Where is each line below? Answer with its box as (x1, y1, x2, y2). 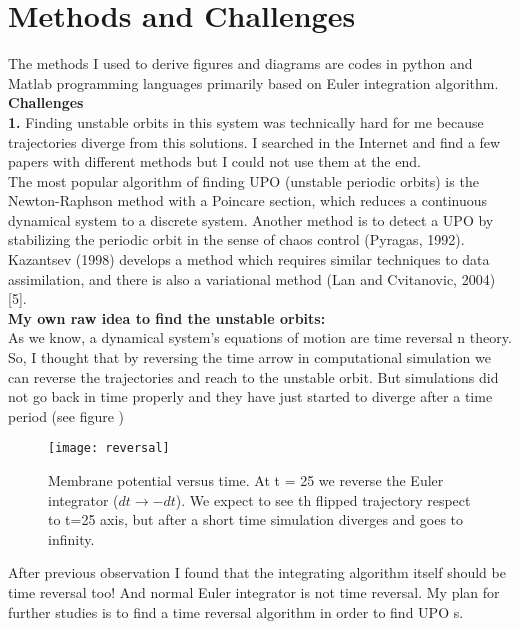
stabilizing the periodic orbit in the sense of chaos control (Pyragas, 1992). (8, 229, 465, 250)
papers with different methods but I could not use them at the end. (8, 151, 421, 172)
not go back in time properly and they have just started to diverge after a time (8, 386, 493, 407)
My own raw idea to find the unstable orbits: (8, 307, 326, 328)
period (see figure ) (8, 405, 125, 426)
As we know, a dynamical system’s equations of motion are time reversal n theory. (8, 327, 512, 348)
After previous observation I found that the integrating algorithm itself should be (8, 562, 506, 583)
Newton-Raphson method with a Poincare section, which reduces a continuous (8, 190, 488, 211)
